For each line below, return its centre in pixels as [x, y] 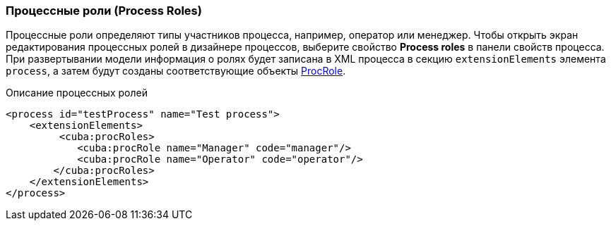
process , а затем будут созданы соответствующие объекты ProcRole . [176, 71]
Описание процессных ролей [77, 93]
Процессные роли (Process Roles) [104, 11]
